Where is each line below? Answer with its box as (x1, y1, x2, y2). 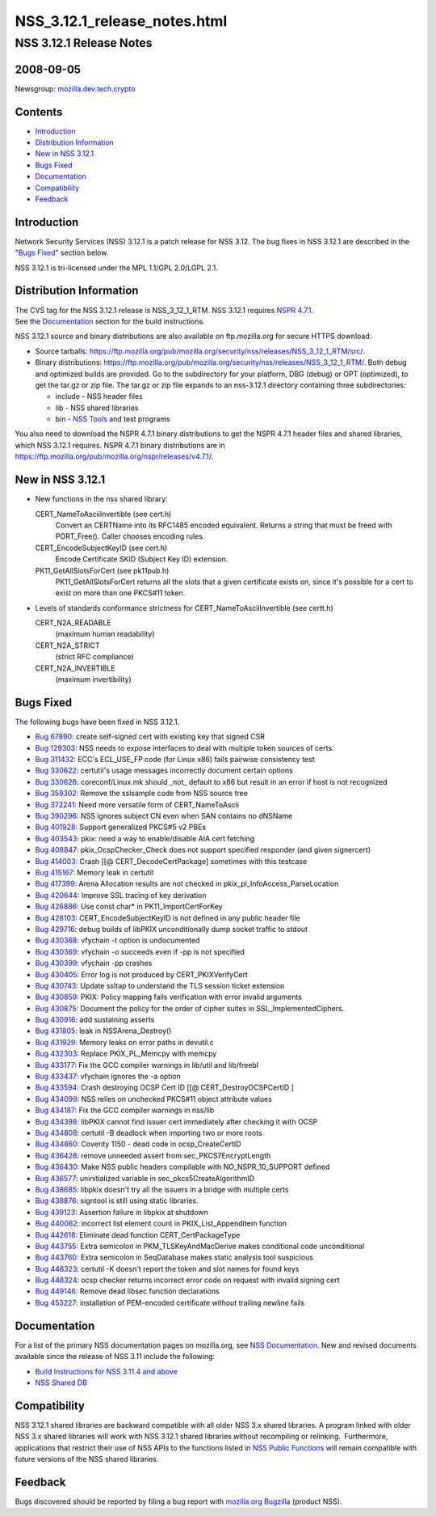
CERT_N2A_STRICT (35, 640, 100, 650)
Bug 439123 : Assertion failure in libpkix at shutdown (35, 1207, 209, 1217)
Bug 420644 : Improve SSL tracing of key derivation (35, 890, 207, 900)
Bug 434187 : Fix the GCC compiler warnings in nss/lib (35, 1105, 215, 1116)
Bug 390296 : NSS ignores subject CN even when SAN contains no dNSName (35, 811, 293, 821)
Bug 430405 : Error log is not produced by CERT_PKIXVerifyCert (35, 969, 248, 979)
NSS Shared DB (35, 1378, 88, 1387)
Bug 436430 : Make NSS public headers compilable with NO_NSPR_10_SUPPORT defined (35, 1162, 330, 1172)
